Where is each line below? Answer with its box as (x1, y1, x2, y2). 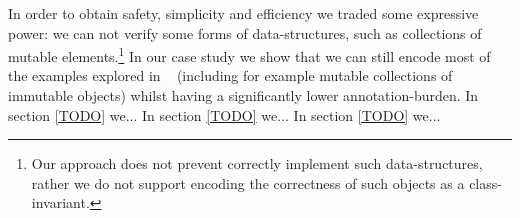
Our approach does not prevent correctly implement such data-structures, (31, 153, 483, 174)
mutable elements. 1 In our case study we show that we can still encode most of (8, 43, 491, 66)
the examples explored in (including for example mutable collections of (8, 65, 453, 86)
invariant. (31, 192, 90, 213)
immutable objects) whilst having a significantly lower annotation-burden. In (8, 85, 479, 106)
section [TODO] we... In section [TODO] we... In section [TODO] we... (8, 104, 441, 125)
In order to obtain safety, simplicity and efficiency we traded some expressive (8, 3, 479, 23)
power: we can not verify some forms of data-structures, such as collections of (8, 22, 482, 43)
